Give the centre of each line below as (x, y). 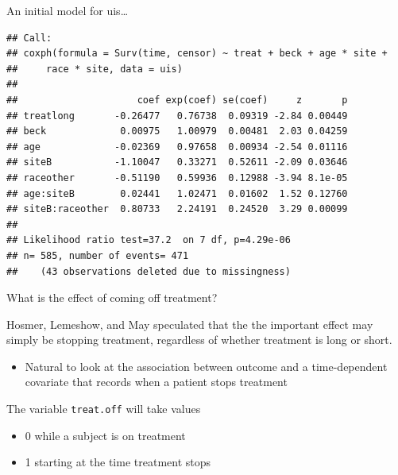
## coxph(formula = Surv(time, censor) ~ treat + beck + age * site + (197, 54)
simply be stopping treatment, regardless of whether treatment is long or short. (199, 340)
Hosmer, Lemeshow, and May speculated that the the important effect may (190, 324)
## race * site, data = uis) (95, 69)
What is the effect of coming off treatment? (112, 297)
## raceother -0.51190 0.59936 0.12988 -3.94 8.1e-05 (177, 178)
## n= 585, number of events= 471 (98, 255)
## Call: (29, 38)
